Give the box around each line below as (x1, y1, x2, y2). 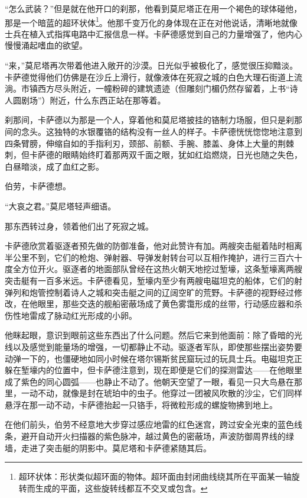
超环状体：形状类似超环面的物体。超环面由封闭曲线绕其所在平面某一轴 (18, 470, 292, 483)
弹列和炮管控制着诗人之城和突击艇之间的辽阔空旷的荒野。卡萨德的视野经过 (5, 286, 294, 298)
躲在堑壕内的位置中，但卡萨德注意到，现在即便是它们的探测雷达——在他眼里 (5, 364, 302, 376)
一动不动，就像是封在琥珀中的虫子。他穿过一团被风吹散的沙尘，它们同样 (21, 387, 302, 399)
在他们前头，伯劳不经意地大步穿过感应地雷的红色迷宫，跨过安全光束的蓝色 (5, 418, 294, 431)
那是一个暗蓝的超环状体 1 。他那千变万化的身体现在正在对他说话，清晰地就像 (5, 14, 298, 28)
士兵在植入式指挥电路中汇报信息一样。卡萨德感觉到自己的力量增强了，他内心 (5, 27, 302, 40)
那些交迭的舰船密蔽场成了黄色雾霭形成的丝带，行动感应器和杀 (62, 297, 302, 310)
